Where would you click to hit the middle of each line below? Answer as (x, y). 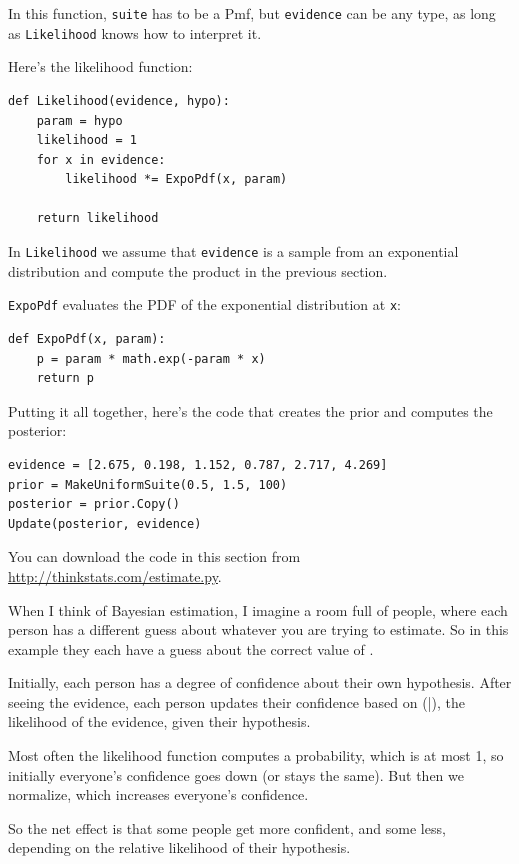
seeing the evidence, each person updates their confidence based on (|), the (236, 701)
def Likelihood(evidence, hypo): (119, 100)
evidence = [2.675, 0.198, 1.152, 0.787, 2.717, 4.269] (198, 464)
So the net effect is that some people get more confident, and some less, (227, 827)
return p (65, 378)
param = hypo (79, 120)
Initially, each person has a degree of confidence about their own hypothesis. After (260, 682)
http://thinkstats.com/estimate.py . (115, 575)
